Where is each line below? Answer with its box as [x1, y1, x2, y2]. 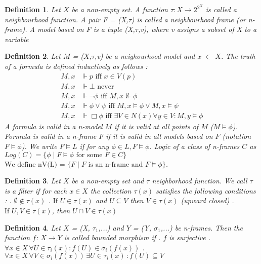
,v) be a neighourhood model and [95, 51, 195, 61]
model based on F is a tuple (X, [37, 24, 135, 34]
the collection [90, 185, 132, 196]
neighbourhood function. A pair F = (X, [5, 14, 128, 24]
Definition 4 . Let [5, 222, 61, 233]
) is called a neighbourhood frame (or [131, 14, 246, 24]
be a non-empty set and [71, 175, 144, 186]
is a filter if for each [5, 185, 67, 196]
